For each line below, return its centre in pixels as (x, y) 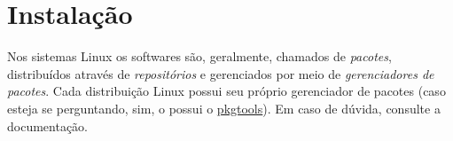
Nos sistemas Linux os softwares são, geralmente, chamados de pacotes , (199, 56)
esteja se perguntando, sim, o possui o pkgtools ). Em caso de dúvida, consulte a (224, 108)
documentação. (47, 125)
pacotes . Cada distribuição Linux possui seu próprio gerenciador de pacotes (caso (226, 91)
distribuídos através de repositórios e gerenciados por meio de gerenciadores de (221, 73)
